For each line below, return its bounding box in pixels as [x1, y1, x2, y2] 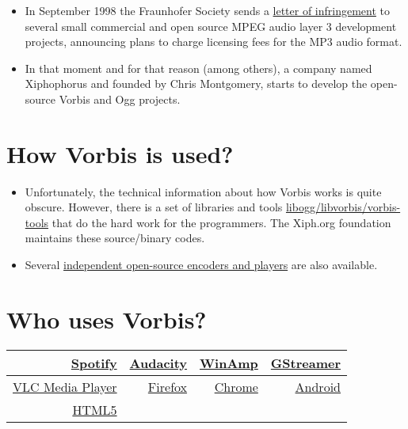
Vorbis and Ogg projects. [59, 90, 181, 107]
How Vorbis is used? [6, 137, 234, 169]
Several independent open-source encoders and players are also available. [25, 256, 378, 273]
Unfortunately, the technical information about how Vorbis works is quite [25, 183, 382, 199]
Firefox [147, 377, 188, 396]
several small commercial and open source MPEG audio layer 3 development [25, 17, 397, 34]
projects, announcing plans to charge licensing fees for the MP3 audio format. [25, 33, 402, 50]
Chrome [214, 377, 258, 396]
